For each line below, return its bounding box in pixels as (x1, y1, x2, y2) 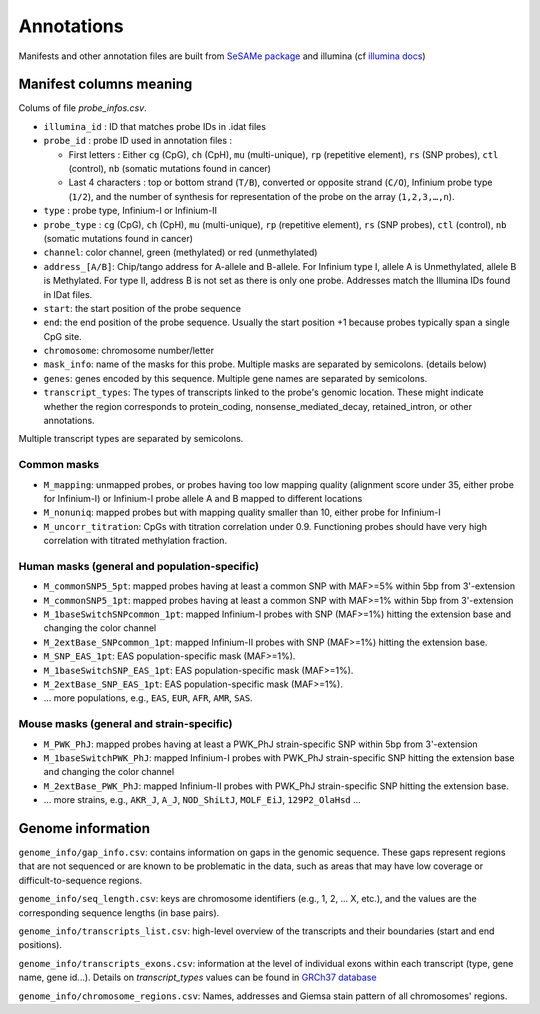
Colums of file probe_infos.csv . (18, 102, 147, 114)
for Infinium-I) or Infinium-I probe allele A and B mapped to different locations (43, 492, 363, 504)
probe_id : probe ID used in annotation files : (43, 135, 233, 147)
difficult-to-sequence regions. (18, 874, 143, 886)
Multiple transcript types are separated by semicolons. (18, 433, 244, 445)
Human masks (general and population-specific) (18, 559, 260, 573)
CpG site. (43, 330, 82, 342)
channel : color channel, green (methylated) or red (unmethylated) (43, 246, 318, 259)
